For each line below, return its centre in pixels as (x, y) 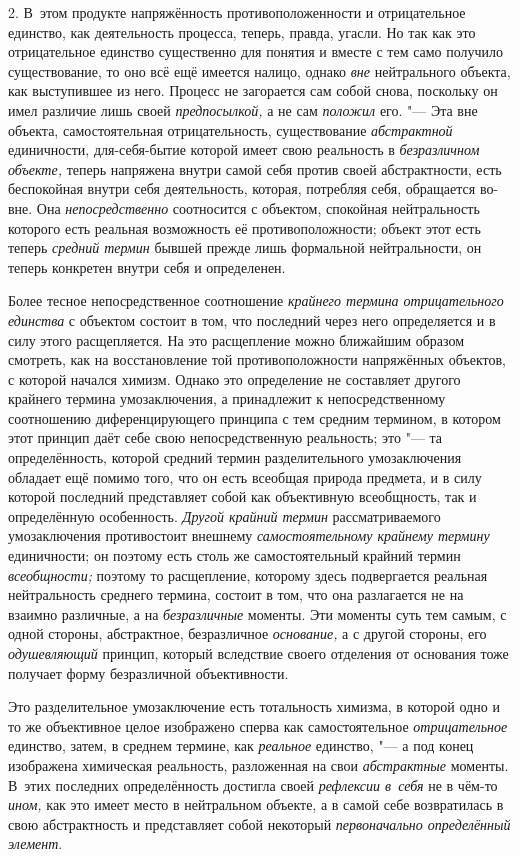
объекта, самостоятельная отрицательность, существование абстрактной (230, 129)
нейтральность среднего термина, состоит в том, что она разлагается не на (236, 594)
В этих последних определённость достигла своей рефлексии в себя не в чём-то (253, 784)
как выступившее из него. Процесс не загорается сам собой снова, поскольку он (253, 90)
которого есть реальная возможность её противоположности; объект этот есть (244, 227)
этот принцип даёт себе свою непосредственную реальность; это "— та (225, 437)
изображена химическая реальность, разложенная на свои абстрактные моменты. (258, 764)
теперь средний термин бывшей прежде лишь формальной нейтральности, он (245, 247)
